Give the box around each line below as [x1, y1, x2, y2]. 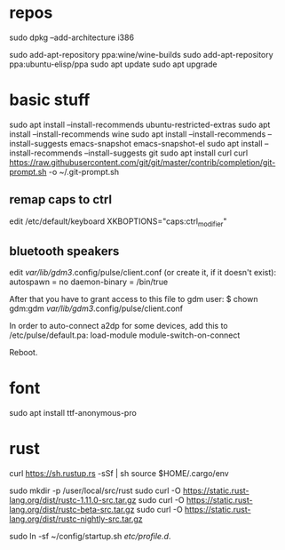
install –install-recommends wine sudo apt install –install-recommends [9, 128, 266, 139]
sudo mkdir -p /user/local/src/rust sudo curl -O [9, 485, 181, 496]
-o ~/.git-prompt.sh [48, 166, 120, 177]
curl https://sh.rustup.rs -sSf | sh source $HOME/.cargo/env [9, 468, 229, 479]
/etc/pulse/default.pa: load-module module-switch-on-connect [9, 330, 241, 340]
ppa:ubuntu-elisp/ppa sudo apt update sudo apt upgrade [9, 59, 218, 69]
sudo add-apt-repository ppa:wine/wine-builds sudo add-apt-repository [9, 49, 273, 60]
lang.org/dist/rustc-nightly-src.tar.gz [9, 514, 144, 524]
